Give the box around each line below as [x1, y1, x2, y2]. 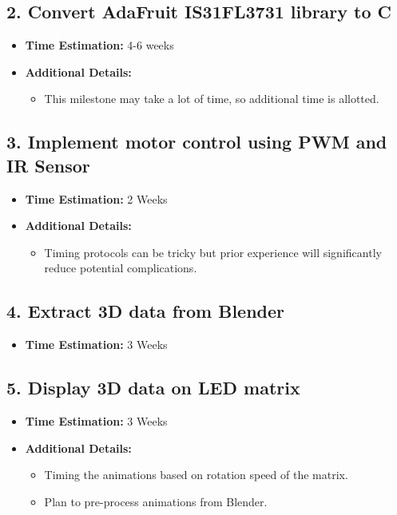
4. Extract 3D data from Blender [6, 299, 285, 323]
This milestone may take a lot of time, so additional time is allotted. [44, 90, 379, 107]
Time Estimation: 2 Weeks [25, 190, 168, 207]
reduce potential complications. [44, 259, 197, 276]
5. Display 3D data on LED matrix [6, 375, 300, 400]
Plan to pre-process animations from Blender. [44, 493, 268, 509]
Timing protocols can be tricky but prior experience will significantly [44, 244, 382, 260]
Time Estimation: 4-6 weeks [25, 37, 174, 53]
